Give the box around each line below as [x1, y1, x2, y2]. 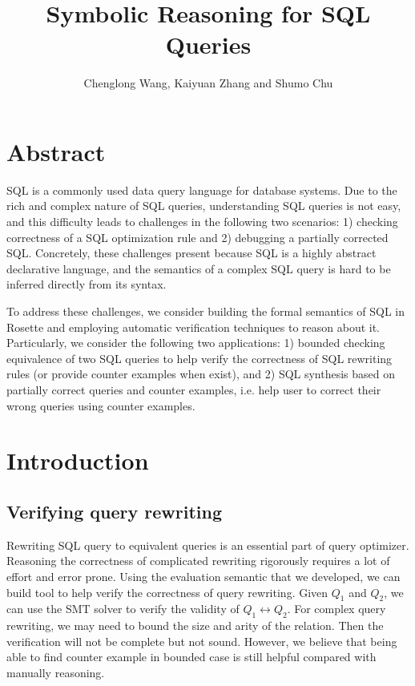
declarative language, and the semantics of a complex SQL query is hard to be [6, 260, 391, 276]
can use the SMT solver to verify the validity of [6, 600, 240, 617]
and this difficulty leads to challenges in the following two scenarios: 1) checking [6, 213, 398, 230]
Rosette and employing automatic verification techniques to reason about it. [6, 318, 381, 335]
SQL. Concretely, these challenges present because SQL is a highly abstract [6, 244, 377, 261]
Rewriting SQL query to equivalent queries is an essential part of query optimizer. [6, 536, 409, 553]
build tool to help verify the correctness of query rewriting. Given [6, 583, 328, 600]
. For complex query [287, 600, 386, 617]
